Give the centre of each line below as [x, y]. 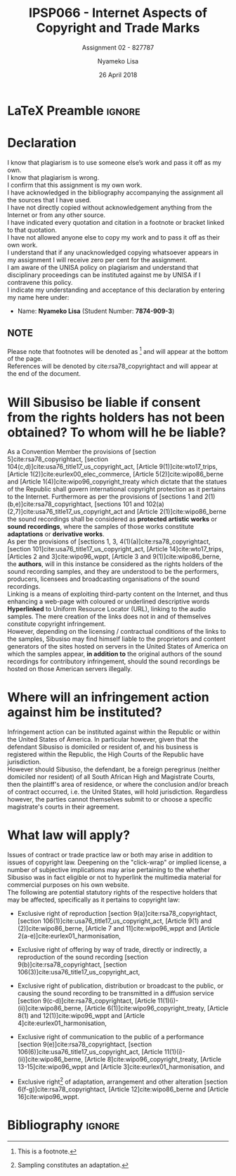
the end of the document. [44, 374]
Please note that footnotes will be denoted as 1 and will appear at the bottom [118, 350]
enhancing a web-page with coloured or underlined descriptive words [109, 601]
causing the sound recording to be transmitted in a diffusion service [116, 993]
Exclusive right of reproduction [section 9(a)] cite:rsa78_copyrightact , [117, 914]
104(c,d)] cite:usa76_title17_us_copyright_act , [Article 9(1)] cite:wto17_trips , [112, 467]
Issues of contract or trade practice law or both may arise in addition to [110, 855]
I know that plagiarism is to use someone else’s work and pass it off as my [114, 162]
